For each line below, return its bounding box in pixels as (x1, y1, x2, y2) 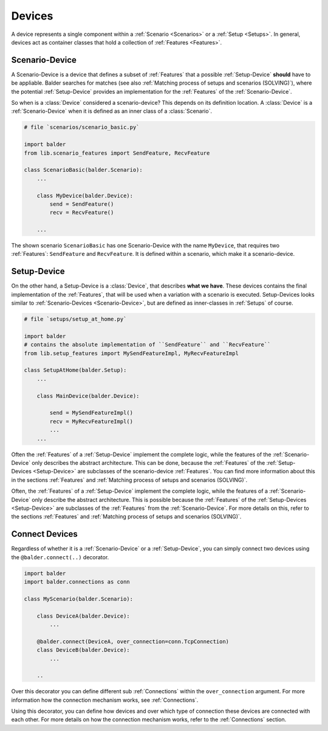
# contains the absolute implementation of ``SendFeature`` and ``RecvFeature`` (24, 341, 271, 348)
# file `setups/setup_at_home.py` (24, 316, 127, 323)
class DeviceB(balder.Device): (36, 646, 130, 654)
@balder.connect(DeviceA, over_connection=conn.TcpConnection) (36, 638, 230, 645)
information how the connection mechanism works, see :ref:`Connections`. (11, 696, 199, 704)
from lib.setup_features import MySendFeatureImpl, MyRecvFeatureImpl (24, 350, 239, 356)
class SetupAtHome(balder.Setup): (24, 367, 127, 374)
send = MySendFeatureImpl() (49, 409, 134, 417)
